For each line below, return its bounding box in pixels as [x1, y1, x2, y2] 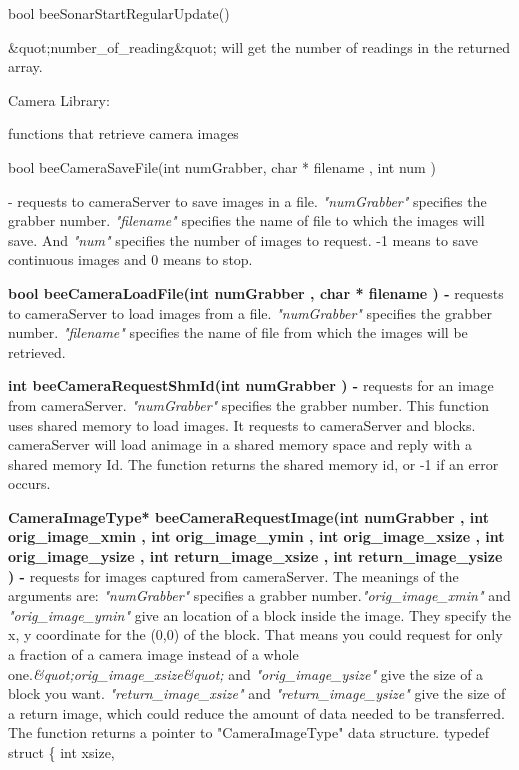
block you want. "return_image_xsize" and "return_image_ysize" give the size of [8, 683, 506, 704]
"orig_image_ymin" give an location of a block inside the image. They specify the [8, 604, 511, 625]
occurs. [8, 473, 51, 494]
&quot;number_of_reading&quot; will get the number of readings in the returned [8, 36, 511, 57]
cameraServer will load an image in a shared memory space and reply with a [8, 434, 472, 455]
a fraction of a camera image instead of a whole [8, 644, 299, 665]
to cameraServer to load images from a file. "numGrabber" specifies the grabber [8, 302, 493, 323]
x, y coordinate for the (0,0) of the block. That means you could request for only [8, 624, 503, 645]
